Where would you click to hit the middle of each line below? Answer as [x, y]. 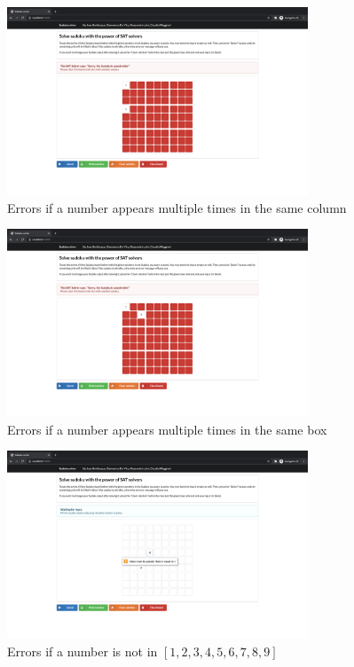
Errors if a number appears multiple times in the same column [177, 207]
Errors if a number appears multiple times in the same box [167, 429]
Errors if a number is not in [83, 651]
